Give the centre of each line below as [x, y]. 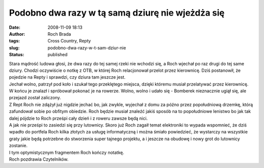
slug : [14, 48]
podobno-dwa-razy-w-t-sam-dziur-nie [87, 48]
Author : [17, 34]
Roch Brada [59, 34]
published [58, 55]
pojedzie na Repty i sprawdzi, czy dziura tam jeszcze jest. [67, 77]
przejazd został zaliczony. [35, 98]
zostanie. [18, 146]
